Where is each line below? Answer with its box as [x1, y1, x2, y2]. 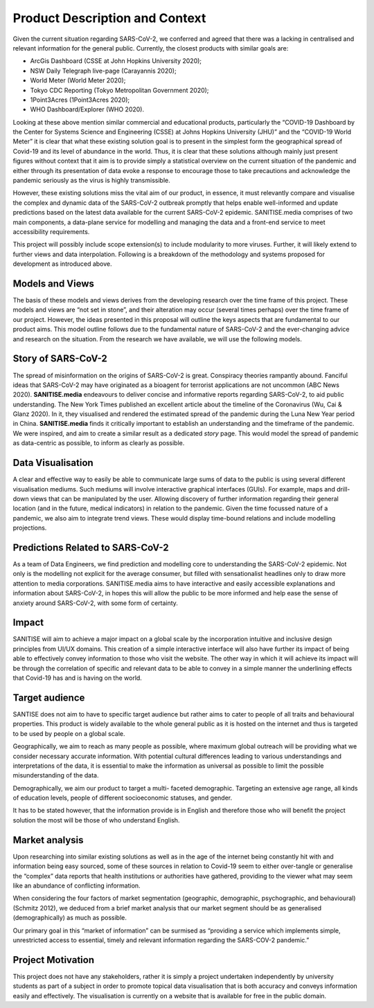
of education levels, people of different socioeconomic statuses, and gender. [12, 793, 232, 802]
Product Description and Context [12, 10, 206, 26]
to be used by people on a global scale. [12, 729, 125, 737]
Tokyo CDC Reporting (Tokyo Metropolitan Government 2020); [30, 86, 209, 94]
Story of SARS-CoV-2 [12, 353, 107, 365]
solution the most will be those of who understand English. [12, 816, 180, 824]
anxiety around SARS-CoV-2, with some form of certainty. [12, 599, 178, 607]
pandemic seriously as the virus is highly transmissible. [12, 177, 170, 185]
